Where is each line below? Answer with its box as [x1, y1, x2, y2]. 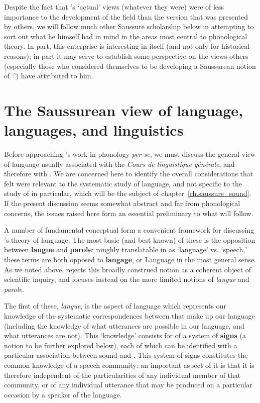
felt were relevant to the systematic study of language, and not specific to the [4, 178, 242, 188]
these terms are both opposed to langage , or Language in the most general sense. [4, 254, 256, 264]
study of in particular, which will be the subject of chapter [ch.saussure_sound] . [4, 188, 251, 198]
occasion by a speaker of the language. [4, 389, 122, 399]
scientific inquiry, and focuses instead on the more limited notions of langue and [4, 274, 249, 284]
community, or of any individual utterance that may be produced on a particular [4, 379, 252, 390]
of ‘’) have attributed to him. [4, 70, 93, 81]
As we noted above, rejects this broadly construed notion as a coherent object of [4, 264, 251, 274]
